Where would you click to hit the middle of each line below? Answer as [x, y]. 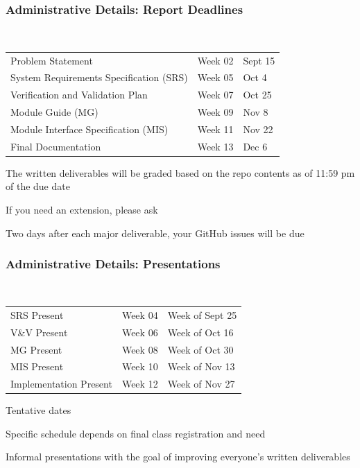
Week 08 [140, 349]
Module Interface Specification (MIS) [89, 129]
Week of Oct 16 [200, 332]
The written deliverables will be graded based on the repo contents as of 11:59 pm [180, 172]
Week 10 [140, 366]
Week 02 [215, 60]
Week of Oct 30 [200, 349]
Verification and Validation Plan [79, 95]
